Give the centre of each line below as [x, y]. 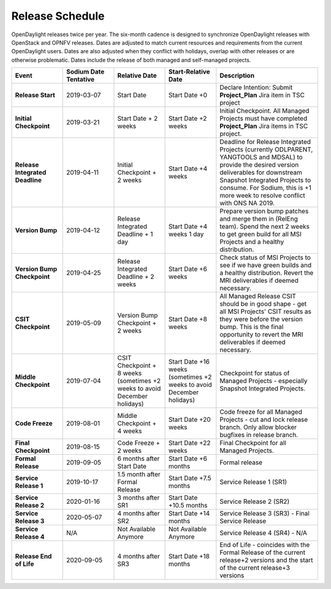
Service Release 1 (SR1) [253, 482]
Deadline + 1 [135, 234]
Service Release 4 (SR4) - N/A [264, 533]
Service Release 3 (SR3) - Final [264, 514]
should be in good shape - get [263, 304]
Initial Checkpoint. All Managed [264, 111]
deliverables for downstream [261, 173]
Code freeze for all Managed [261, 412]
